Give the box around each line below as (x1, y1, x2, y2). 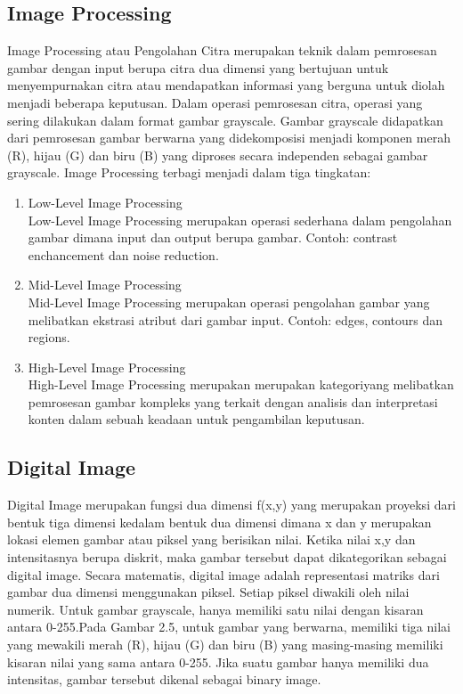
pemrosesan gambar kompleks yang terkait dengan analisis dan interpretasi (28, 392, 438, 411)
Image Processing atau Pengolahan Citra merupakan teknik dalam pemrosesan (7, 41, 437, 60)
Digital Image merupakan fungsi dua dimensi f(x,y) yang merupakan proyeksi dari (7, 495, 456, 514)
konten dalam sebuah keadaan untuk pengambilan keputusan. (28, 410, 365, 429)
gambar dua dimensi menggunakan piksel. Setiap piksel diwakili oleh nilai (7, 583, 410, 601)
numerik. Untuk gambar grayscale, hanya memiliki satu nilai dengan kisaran (7, 600, 424, 618)
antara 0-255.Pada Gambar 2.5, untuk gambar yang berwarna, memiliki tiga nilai (7, 617, 451, 636)
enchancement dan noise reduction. (28, 245, 219, 264)
